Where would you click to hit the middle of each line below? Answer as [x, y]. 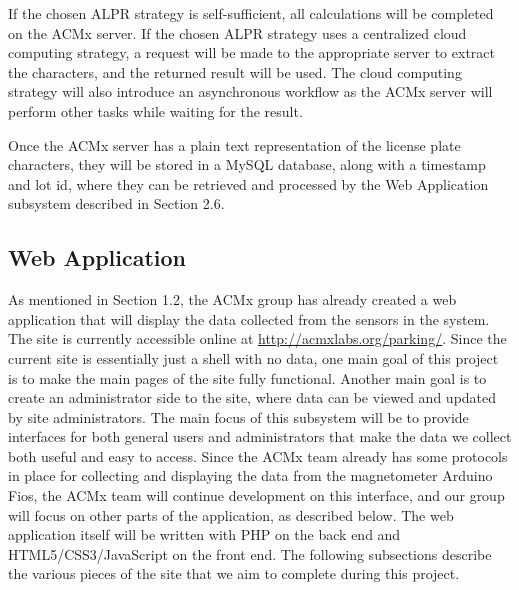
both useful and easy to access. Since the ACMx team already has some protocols [258, 455]
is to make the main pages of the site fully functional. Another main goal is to [247, 377]
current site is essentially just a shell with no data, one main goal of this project [253, 357]
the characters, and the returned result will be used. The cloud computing [235, 71]
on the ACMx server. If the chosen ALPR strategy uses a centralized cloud [237, 32]
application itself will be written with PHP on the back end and [204, 534]
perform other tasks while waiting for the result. [155, 110]
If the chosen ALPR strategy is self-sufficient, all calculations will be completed [251, 13]
